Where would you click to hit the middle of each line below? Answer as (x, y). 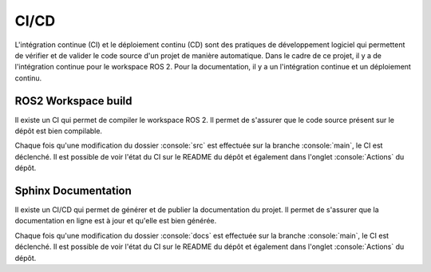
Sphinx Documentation (73, 191)
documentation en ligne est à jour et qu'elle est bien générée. (116, 221)
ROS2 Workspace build (73, 101)
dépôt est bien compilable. (59, 131)
